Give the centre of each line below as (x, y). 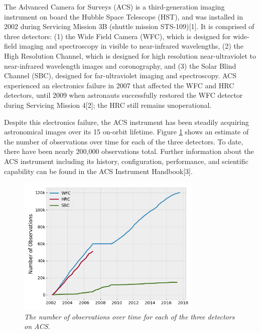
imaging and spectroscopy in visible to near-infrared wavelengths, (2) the (131, 46)
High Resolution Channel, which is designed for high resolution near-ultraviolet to (130, 55)
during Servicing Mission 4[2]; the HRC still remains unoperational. (108, 105)
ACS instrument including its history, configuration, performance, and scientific (126, 161)
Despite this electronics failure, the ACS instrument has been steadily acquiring (126, 122)
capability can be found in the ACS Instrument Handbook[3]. (98, 171)
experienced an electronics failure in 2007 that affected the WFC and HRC (119, 85)
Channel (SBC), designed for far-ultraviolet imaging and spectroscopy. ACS (120, 75)
